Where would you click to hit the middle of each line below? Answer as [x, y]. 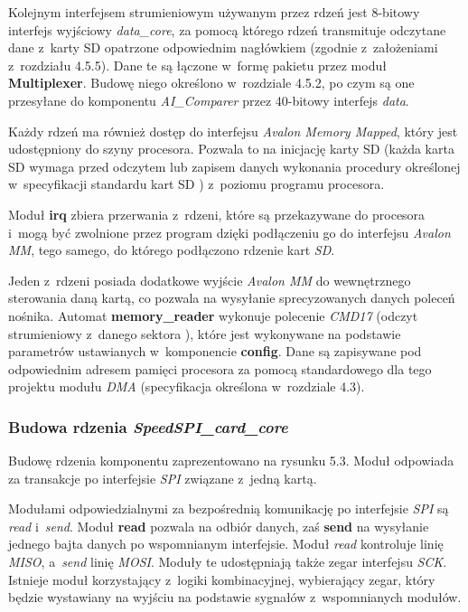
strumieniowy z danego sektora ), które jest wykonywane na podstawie [205, 333]
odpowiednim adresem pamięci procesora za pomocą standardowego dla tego [220, 368]
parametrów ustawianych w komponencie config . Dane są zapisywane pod [215, 351]
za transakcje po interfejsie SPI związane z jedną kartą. [163, 478]
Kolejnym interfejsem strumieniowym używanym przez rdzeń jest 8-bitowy [214, 12]
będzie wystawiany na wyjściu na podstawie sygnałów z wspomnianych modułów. [235, 597]
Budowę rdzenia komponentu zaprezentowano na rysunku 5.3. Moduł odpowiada [231, 461]
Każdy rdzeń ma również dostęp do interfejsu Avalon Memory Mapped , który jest [233, 131]
